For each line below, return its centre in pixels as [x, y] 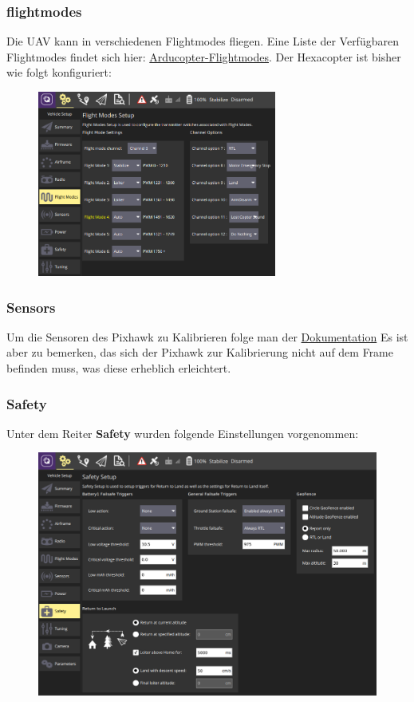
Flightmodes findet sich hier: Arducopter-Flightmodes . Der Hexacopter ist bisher [204, 56]
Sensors [31, 307]
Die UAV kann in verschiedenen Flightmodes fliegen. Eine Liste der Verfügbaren [203, 41]
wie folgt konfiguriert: [59, 72]
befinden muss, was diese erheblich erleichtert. [119, 368]
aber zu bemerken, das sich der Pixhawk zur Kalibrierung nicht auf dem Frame [200, 352]
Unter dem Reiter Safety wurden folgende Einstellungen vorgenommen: [183, 433]
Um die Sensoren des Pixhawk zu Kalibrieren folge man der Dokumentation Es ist [207, 336]
